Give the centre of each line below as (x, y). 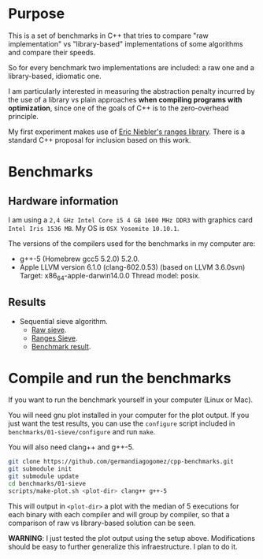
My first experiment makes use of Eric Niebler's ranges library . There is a (127, 132)
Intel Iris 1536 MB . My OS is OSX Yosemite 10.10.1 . (94, 228)
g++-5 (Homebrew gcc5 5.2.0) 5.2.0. (80, 259)
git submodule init (40, 469)
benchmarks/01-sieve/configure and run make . (82, 432)
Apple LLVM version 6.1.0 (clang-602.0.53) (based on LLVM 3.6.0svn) (132, 267)
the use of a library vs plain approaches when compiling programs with (125, 99)
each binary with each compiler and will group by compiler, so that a (119, 514)
